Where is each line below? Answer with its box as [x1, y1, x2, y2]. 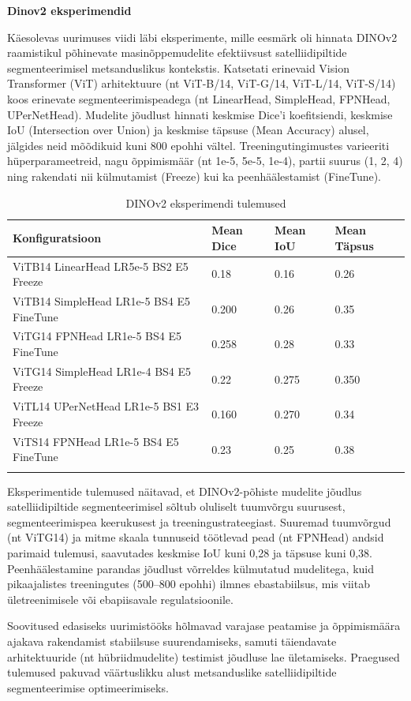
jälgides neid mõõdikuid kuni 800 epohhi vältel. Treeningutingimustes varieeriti [7, 137, 390, 153]
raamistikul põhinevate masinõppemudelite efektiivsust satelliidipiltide [7, 44, 347, 61]
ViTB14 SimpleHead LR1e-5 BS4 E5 [13, 293, 190, 309]
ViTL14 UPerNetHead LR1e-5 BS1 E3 [13, 398, 200, 414]
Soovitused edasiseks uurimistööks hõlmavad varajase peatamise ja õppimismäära [7, 617, 401, 634]
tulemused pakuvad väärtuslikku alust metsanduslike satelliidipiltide [7, 664, 337, 680]
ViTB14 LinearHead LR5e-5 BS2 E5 [13, 257, 189, 274]
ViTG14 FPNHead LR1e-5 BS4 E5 [13, 328, 181, 344]
